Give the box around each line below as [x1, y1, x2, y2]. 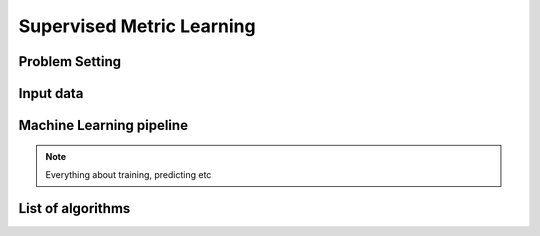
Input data [18, 85, 84, 102]
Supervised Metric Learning [18, 15, 256, 37]
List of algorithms [18, 200, 131, 217]
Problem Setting [18, 53, 122, 70]
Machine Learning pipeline [18, 117, 189, 134]
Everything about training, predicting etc [45, 168, 212, 180]
